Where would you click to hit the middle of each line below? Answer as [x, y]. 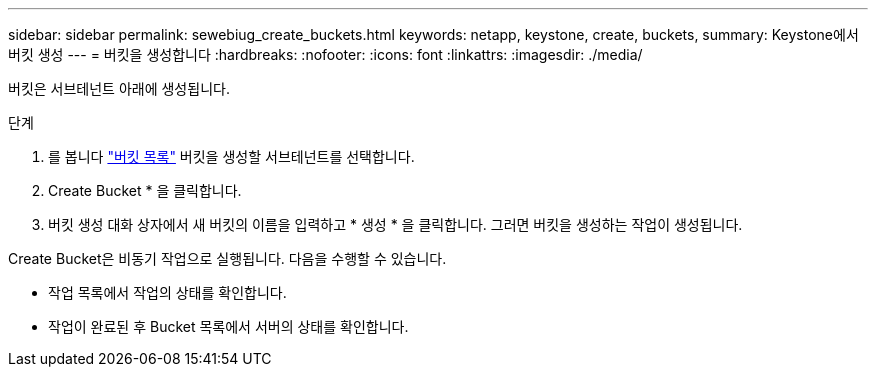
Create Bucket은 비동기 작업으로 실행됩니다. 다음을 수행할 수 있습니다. [227, 258]
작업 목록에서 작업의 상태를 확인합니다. [167, 292]
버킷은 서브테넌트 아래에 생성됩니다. [119, 88]
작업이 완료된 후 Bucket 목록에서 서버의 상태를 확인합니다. [228, 326]
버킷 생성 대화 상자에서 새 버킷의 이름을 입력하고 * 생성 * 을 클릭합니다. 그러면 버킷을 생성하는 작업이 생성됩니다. [395, 224]
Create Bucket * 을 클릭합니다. [145, 190]
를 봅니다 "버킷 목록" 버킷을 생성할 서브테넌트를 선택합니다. [231, 156]
